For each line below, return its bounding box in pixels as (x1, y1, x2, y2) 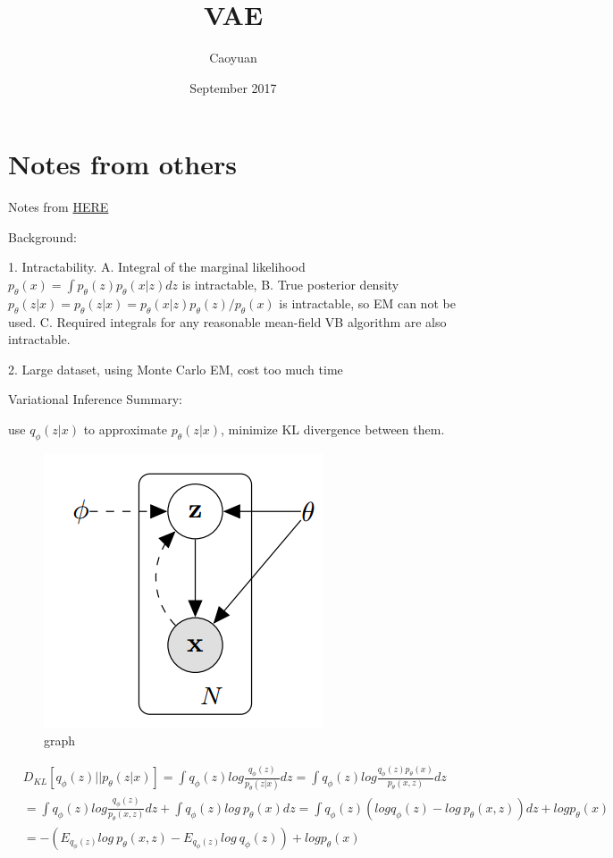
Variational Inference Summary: (8, 390, 182, 408)
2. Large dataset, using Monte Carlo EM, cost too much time (8, 359, 343, 378)
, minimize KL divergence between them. (221, 420, 445, 438)
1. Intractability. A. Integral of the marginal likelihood (8, 257, 306, 276)
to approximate (83, 420, 168, 438)
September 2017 (189, 78, 277, 97)
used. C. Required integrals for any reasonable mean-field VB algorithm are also (8, 312, 447, 331)
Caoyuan (209, 48, 257, 67)
